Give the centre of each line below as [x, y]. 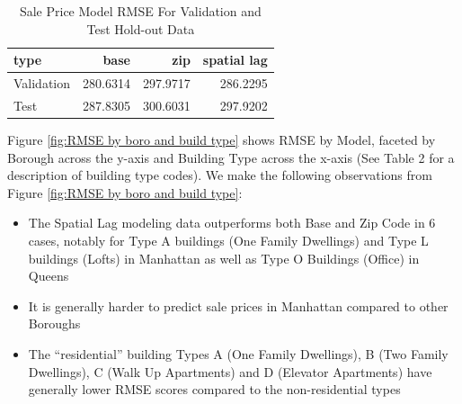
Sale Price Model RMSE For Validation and [140, 11]
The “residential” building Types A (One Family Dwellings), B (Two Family [238, 353]
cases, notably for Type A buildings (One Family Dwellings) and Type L [228, 240]
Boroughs [54, 323]
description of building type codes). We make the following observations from [220, 175]
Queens [49, 276]
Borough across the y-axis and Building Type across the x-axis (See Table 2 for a [231, 157]
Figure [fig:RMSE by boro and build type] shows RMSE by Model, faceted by [222, 139]
